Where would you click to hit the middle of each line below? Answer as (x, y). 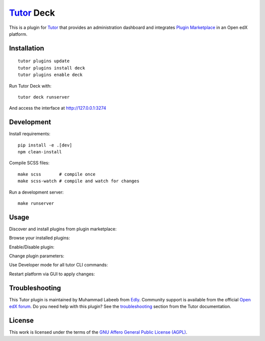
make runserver (36, 203)
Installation (26, 48)
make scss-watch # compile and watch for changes (79, 181)
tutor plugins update (44, 61)
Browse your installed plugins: (40, 238)
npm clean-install (40, 152)
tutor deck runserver (44, 97)
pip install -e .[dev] (45, 145)
